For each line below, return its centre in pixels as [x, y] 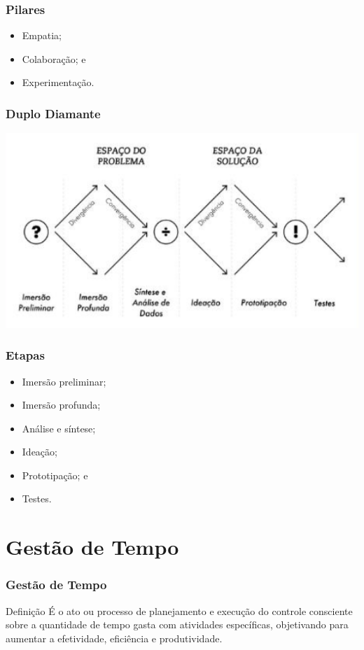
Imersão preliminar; [64, 381]
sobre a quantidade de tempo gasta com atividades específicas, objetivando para [177, 624]
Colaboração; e [54, 58]
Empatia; [42, 35]
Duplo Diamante [53, 113]
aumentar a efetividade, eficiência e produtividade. [114, 638]
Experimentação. [58, 82]
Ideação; [40, 452]
